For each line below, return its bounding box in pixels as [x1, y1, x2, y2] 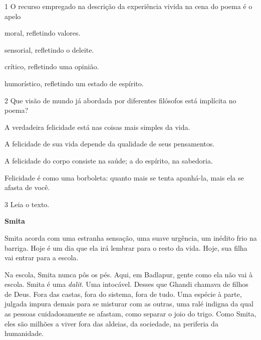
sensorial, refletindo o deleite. [5, 44, 94, 55]
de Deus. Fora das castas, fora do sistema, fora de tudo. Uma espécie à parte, [5, 288, 242, 299]
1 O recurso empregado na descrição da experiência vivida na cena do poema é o [5, 1, 252, 11]
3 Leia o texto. [5, 199, 50, 209]
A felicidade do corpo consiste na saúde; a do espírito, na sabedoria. [5, 155, 213, 165]
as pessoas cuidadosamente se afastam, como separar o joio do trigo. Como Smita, [5, 308, 256, 319]
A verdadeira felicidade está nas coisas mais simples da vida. [5, 121, 190, 132]
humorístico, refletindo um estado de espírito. [5, 78, 144, 88]
